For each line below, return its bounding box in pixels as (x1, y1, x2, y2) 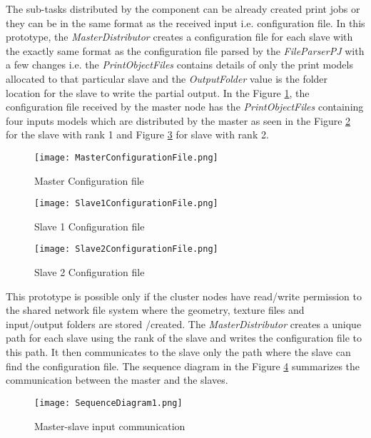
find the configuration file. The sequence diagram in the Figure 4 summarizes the (6, 358, 360, 373)
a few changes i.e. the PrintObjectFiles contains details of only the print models (6, 57, 353, 72)
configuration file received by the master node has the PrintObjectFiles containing (6, 99, 364, 114)
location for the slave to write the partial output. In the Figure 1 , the (6, 85, 310, 100)
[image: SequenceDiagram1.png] (34, 397, 183, 408)
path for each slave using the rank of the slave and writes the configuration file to (6, 330, 362, 345)
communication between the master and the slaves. (6, 372, 228, 387)
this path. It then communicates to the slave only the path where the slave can (6, 345, 351, 360)
